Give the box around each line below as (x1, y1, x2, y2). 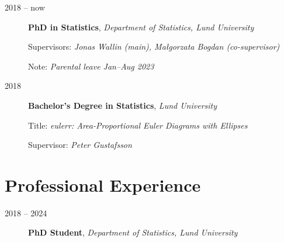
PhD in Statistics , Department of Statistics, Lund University (28, 20, 254, 33)
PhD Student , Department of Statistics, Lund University (28, 226, 238, 238)
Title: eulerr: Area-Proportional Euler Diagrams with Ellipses (28, 119, 248, 131)
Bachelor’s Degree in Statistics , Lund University (28, 99, 217, 111)
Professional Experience (5, 172, 201, 196)
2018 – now (5, 1, 45, 13)
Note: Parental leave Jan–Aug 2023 (28, 60, 154, 72)
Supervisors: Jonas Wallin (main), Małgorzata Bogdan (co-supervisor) (28, 40, 280, 53)
